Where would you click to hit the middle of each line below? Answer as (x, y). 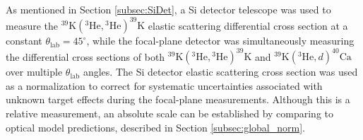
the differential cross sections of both (85, 56)
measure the (32, 25)
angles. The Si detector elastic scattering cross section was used (220, 72)
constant (24, 41)
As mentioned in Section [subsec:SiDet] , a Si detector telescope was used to (168, 9)
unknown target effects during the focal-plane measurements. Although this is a (178, 99)
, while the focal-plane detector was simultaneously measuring (220, 41)
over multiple (34, 72)
